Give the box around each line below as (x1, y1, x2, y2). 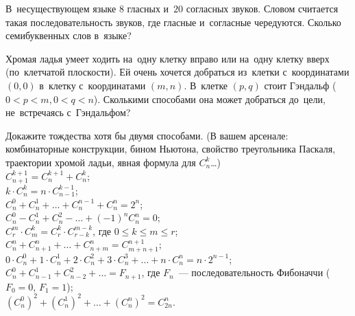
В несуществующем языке (5, 1, 117, 15)
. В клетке (184, 78, 228, 92)
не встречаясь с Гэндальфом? (5, 105, 131, 120)
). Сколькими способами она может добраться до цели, (93, 91, 326, 106)
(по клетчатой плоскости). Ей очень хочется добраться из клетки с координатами (5, 65, 350, 79)
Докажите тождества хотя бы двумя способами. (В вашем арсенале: (5, 128, 289, 142)
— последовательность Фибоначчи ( (178, 265, 330, 280)
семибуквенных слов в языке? (5, 28, 132, 43)
